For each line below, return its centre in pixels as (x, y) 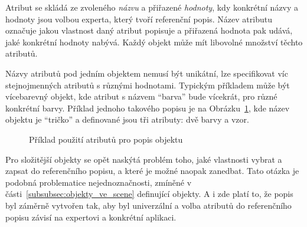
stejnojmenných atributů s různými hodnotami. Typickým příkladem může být (148, 85)
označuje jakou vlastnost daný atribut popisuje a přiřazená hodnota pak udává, (149, 30)
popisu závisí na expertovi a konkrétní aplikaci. (91, 217)
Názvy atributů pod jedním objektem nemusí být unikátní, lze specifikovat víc (147, 73)
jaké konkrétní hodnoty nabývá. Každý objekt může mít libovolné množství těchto (154, 42)
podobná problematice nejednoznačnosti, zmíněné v (99, 182)
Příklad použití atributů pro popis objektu (106, 139)
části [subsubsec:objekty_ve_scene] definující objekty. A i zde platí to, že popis (149, 194)
